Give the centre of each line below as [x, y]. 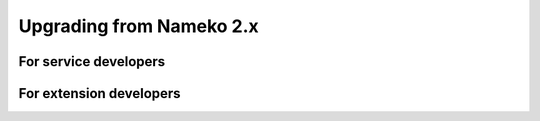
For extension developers [99, 93]
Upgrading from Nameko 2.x [138, 26]
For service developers [92, 61]
